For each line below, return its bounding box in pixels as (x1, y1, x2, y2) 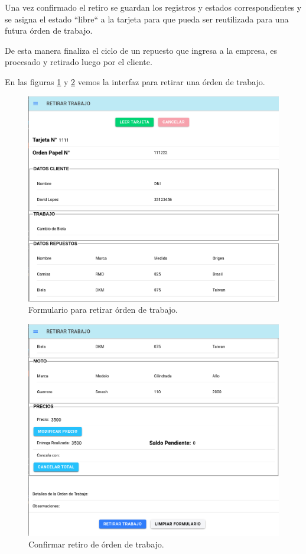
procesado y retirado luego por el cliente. (5, 56, 152, 68)
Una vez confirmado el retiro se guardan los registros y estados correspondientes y (5, 1, 302, 13)
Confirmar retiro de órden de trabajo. (28, 537, 164, 550)
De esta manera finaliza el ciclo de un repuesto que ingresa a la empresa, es (5, 44, 278, 56)
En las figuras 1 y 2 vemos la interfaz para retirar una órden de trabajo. (5, 75, 265, 88)
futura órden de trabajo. (5, 24, 93, 37)
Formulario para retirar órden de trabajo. (28, 303, 178, 316)
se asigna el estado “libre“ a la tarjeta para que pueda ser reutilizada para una (5, 12, 289, 25)
